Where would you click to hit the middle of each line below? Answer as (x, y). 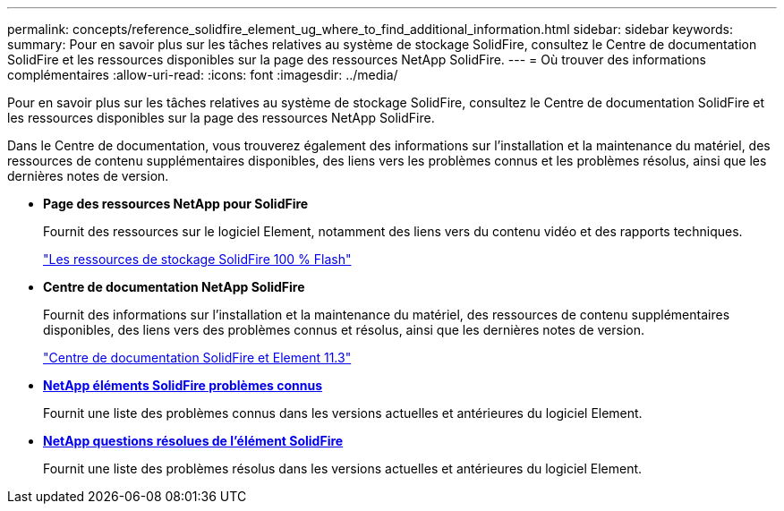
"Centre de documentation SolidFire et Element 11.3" (197, 358)
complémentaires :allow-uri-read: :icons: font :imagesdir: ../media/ (203, 75)
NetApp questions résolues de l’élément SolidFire (193, 441)
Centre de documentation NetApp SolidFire (174, 287)
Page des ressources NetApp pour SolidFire (176, 204)
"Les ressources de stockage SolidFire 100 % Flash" (197, 259)
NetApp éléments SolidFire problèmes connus (183, 385)
